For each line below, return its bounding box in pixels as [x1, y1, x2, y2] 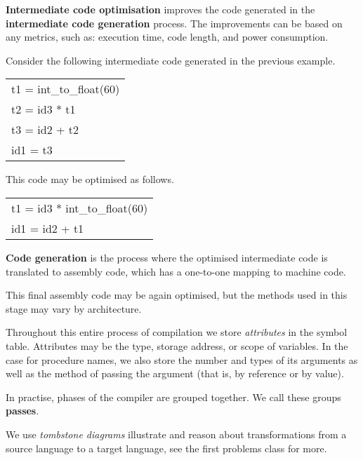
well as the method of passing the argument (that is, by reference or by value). [6, 366, 344, 381]
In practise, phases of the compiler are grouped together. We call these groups [6, 389, 341, 404]
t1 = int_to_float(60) [11, 81, 120, 97]
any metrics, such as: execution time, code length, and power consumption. [6, 29, 329, 44]
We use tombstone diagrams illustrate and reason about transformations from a [6, 426, 347, 441]
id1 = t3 [11, 142, 53, 158]
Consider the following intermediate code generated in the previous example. [6, 53, 336, 67]
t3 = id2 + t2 [11, 121, 79, 138]
